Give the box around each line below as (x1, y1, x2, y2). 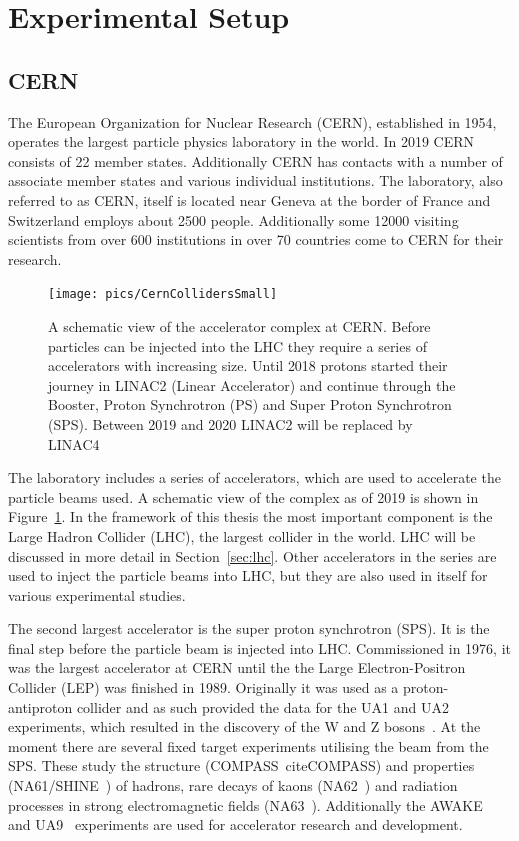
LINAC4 (48, 433, 100, 454)
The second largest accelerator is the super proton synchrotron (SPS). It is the (8, 618, 490, 639)
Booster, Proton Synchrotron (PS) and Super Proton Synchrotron (48, 394, 452, 415)
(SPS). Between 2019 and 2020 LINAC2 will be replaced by (48, 413, 413, 434)
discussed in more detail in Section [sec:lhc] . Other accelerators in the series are (8, 545, 497, 566)
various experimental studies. (8, 584, 186, 605)
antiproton (8, 696, 73, 717)
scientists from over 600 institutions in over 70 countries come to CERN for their (8, 229, 504, 250)
